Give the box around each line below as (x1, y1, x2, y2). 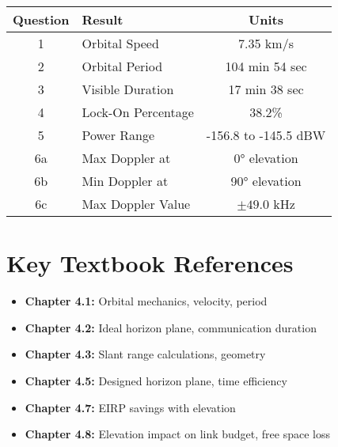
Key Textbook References (6, 247, 294, 279)
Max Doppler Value (82, 195, 191, 213)
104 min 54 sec (225, 57, 307, 75)
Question (13, 10, 70, 28)
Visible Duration (82, 80, 174, 98)
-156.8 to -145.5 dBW (206, 126, 326, 144)
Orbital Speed (82, 34, 159, 52)
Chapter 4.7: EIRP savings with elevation (25, 399, 236, 415)
